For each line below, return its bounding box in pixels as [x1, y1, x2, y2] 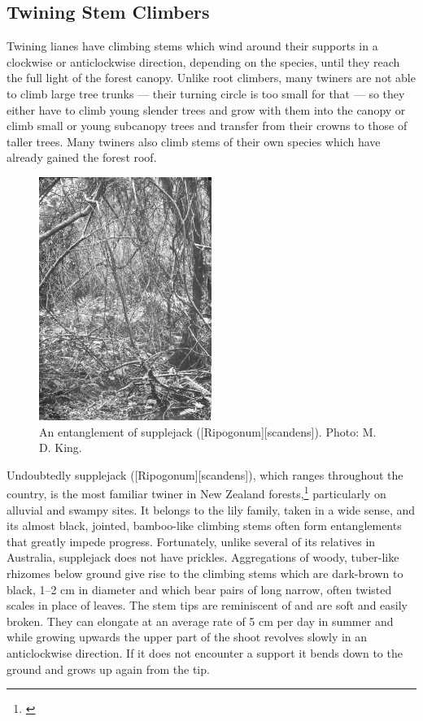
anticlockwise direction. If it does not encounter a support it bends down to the [7, 644, 403, 661]
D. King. [39, 439, 82, 456]
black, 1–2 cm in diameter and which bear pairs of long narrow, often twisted [7, 580, 392, 597]
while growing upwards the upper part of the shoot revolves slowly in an [7, 628, 368, 645]
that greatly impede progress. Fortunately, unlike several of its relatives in [7, 532, 376, 549]
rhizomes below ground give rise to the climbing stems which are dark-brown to [7, 564, 403, 581]
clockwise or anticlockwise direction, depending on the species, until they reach [7, 53, 400, 70]
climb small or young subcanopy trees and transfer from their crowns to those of [7, 117, 408, 134]
